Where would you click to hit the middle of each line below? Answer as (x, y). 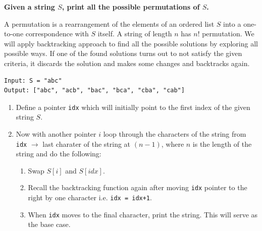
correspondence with (57, 34)
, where (173, 143)
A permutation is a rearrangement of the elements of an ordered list (109, 23)
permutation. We (228, 34)
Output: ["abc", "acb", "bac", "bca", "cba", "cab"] (94, 91)
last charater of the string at (87, 143)
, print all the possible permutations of (131, 7)
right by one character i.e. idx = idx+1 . (90, 197)
